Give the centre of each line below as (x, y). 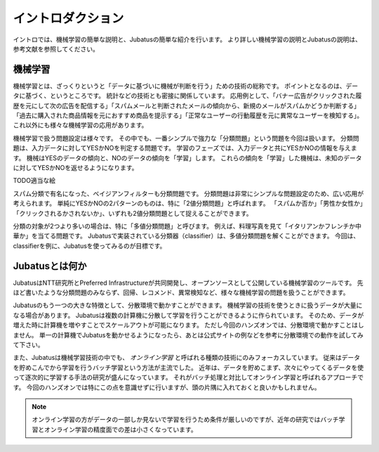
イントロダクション (68, 18)
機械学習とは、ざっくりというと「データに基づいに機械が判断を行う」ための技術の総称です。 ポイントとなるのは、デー (186, 86)
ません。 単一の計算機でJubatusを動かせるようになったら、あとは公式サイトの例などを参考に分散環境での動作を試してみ (188, 335)
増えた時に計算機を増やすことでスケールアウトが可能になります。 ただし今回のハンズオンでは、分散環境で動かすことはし (188, 325)
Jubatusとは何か (50, 266)
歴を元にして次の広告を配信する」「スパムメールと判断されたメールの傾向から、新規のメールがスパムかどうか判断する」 (187, 105)
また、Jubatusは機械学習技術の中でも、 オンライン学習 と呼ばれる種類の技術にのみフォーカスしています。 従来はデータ (187, 358)
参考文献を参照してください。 (56, 49)
